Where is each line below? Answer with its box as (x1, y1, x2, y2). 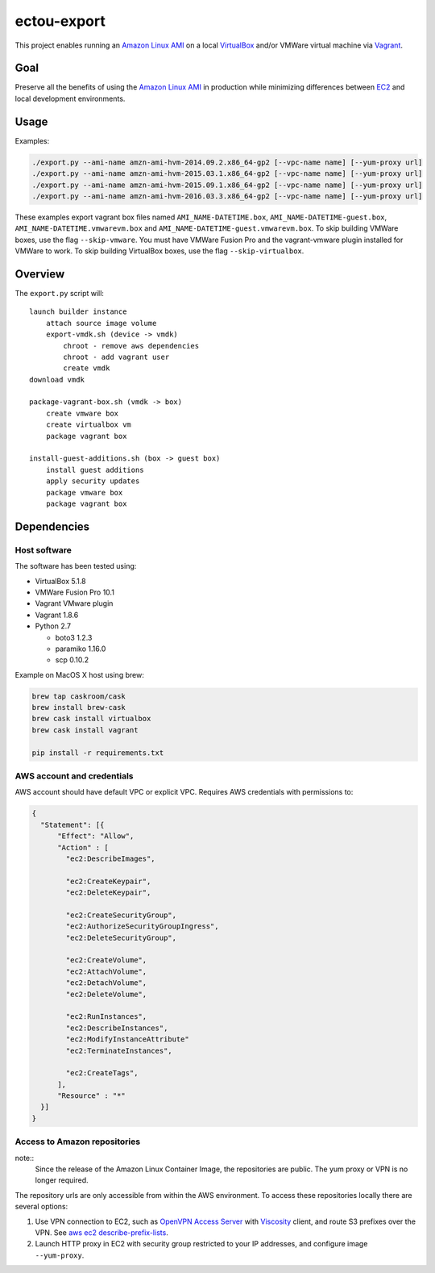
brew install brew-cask (31, 703, 126, 712)
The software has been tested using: (14, 561, 137, 571)
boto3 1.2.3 (55, 632, 93, 642)
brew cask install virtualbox (31, 714, 151, 724)
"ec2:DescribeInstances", (65, 1023, 168, 1033)
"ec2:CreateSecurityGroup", (65, 910, 177, 920)
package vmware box (45, 488, 123, 497)
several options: (14, 1202, 68, 1212)
